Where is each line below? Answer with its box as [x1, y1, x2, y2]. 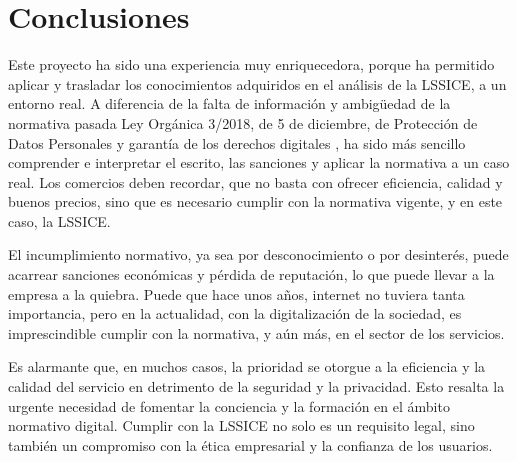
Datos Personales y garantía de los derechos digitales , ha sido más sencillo [8, 132, 466, 153]
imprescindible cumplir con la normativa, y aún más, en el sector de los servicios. [8, 322, 505, 343]
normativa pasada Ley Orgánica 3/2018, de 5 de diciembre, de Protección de [8, 112, 478, 133]
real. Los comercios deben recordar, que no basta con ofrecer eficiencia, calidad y [8, 171, 503, 192]
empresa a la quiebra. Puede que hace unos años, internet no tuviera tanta [8, 283, 465, 304]
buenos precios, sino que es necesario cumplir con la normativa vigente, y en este [8, 191, 503, 212]
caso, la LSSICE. [8, 210, 111, 231]
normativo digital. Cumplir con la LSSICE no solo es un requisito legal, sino [8, 415, 475, 436]
